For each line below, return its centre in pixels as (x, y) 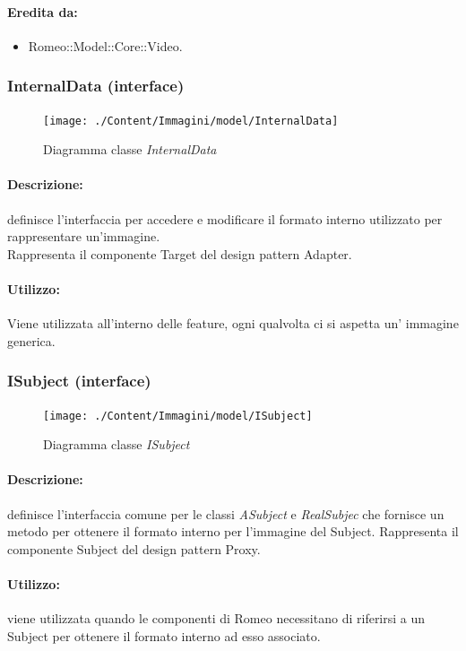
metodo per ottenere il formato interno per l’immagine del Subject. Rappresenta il (233, 531)
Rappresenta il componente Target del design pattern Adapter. (180, 253)
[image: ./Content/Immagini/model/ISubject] (178, 416)
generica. (31, 340)
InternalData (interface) (96, 86)
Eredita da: (43, 11)
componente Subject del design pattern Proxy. (134, 548)
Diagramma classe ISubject (116, 444)
